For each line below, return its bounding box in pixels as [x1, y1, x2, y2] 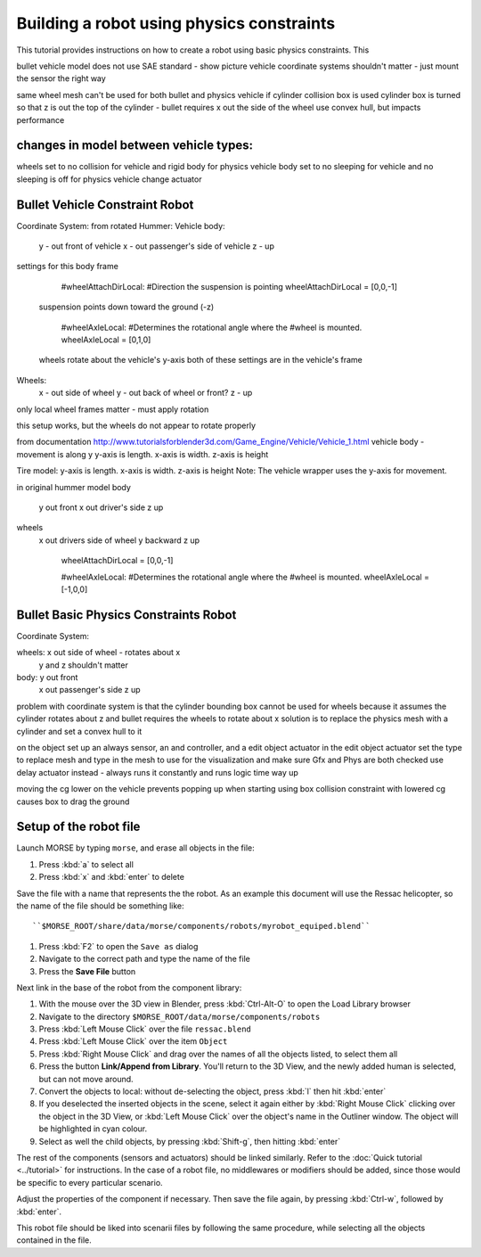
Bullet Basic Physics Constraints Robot [16, 607, 237, 622]
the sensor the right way [16, 73, 106, 84]
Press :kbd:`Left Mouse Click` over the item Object [38, 1036, 228, 1047]
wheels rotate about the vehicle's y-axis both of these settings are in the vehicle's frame [38, 355, 363, 366]
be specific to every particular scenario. [16, 1177, 164, 1187]
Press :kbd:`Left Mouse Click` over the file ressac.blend [38, 1023, 251, 1034]
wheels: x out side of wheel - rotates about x [16, 647, 181, 658]
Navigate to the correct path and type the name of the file [38, 954, 251, 965]
